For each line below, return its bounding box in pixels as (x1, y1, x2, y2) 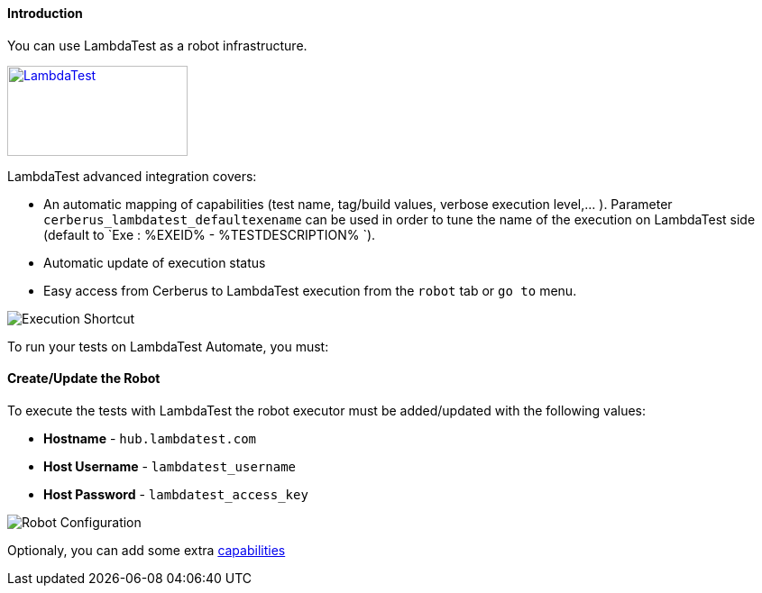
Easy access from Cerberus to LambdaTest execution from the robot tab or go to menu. (43, 282, 577, 298)
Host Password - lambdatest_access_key (43, 486, 308, 502)
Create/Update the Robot (7, 370, 161, 387)
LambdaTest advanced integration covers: (7, 168, 257, 184)
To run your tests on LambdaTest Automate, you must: (7, 338, 329, 354)
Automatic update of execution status (43, 254, 266, 270)
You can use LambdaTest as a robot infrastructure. (7, 37, 308, 53)
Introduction (7, 5, 83, 21)
